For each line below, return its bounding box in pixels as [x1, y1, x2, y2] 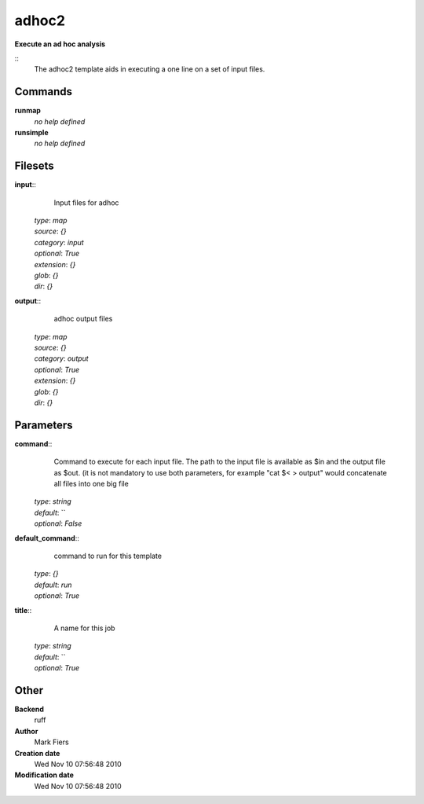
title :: [14, 605, 32, 615]
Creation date [14, 748, 60, 758]
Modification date [14, 770, 75, 780]
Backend [14, 704, 45, 714]
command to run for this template [53, 551, 163, 560]
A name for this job [53, 623, 115, 633]
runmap [14, 106, 41, 116]
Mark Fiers [34, 737, 70, 747]
